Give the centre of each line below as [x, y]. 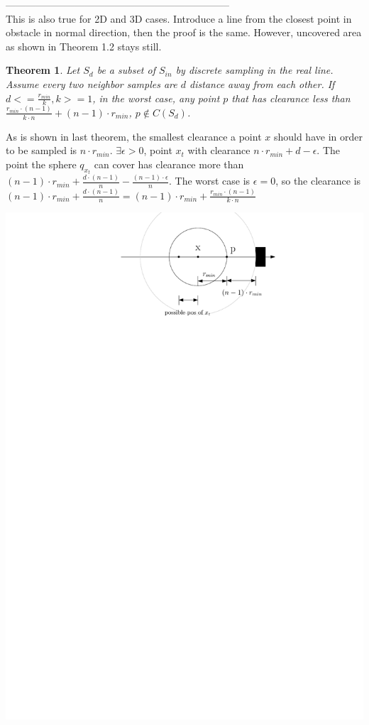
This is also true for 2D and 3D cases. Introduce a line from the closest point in [179, 18]
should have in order [318, 136]
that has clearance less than [291, 98]
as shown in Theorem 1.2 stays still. [84, 46]
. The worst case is [209, 181]
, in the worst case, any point [156, 98]
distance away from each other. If [262, 83]
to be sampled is [42, 150]
